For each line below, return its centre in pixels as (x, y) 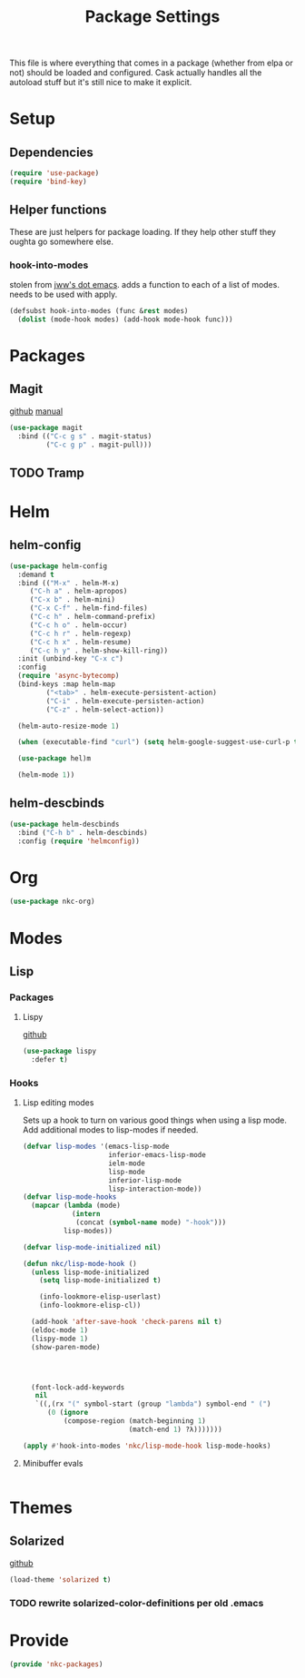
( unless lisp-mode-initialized (90, 1272)
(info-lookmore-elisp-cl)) (90, 1305)
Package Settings (152, 17)
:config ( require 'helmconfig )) (79, 841)
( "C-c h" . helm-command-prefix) (93, 617)
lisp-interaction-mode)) (155, 1189)
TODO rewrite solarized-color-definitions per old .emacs (137, 1603)
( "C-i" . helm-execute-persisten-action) (125, 701)
